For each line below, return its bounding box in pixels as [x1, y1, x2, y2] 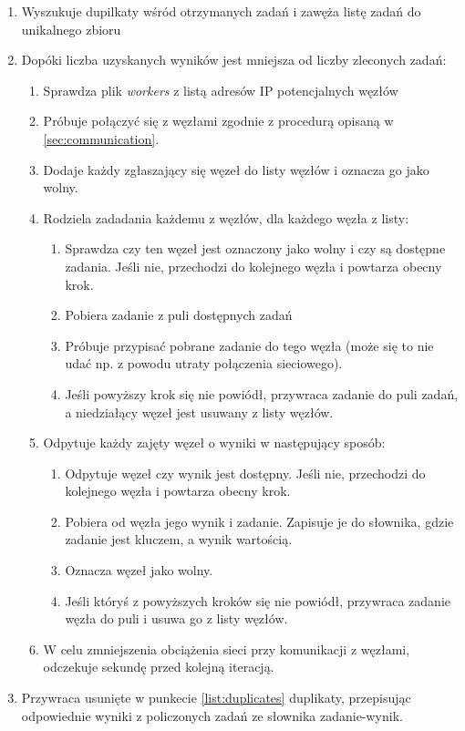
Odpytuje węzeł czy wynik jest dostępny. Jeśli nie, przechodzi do [65, 463, 426, 482]
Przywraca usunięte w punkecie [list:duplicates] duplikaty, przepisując [21, 688, 411, 707]
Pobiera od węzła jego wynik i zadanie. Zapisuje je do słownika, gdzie [65, 511, 454, 530]
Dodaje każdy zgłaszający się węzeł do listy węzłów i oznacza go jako [43, 160, 429, 179]
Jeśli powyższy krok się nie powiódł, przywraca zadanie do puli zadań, [65, 384, 459, 403]
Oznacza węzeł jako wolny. [65, 561, 213, 580]
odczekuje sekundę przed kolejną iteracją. [43, 657, 274, 676]
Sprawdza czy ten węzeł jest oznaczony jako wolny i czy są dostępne [65, 239, 446, 258]
